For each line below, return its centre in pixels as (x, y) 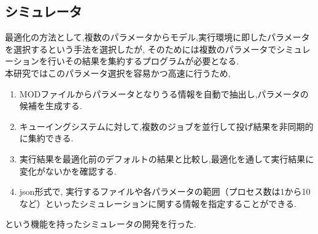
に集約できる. (46, 138)
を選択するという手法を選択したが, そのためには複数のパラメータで (141, 49)
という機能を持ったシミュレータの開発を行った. (101, 224)
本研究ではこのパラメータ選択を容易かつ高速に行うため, (118, 73)
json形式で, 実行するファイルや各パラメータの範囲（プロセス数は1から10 (165, 191)
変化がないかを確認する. (68, 171)
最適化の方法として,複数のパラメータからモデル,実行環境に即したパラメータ (157, 37)
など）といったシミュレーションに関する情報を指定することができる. (158, 203)
